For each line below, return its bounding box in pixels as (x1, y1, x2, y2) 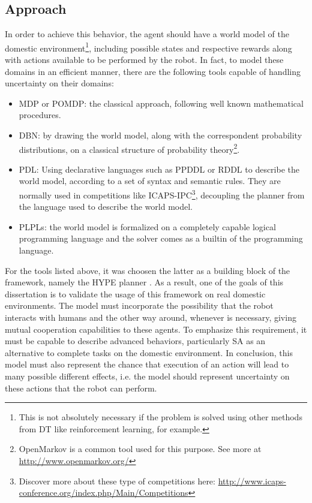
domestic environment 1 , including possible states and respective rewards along (5, 40, 292, 54)
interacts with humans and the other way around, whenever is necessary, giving (5, 311, 296, 324)
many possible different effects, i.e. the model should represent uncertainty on (5, 370, 290, 382)
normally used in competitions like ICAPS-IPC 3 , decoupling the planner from (19, 187, 305, 201)
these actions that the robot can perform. (5, 381, 157, 394)
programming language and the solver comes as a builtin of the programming (19, 232, 303, 245)
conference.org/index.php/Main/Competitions (19, 486, 188, 499)
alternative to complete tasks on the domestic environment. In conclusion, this (5, 346, 293, 359)
